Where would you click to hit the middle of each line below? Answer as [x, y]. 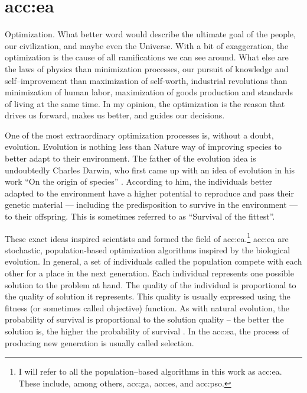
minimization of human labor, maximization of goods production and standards [149, 92]
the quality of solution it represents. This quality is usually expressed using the [148, 296]
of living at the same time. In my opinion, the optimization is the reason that [145, 103]
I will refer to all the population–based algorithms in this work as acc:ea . [150, 371]
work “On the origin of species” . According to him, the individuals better [139, 181]
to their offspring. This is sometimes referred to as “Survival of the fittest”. [140, 216]
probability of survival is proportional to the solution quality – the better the [144, 319]
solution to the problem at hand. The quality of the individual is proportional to [151, 284]
